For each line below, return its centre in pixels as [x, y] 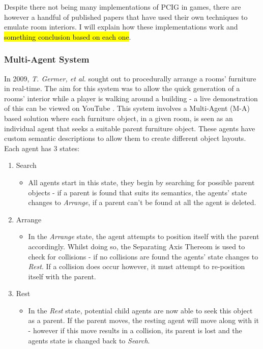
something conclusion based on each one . [68, 36]
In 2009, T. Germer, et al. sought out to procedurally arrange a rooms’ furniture [130, 78]
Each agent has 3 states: [42, 148]
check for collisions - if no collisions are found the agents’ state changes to [143, 256]
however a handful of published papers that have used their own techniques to [126, 17]
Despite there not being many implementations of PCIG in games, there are [123, 7]
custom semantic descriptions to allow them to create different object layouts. [125, 138]
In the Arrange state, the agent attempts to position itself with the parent [144, 236]
